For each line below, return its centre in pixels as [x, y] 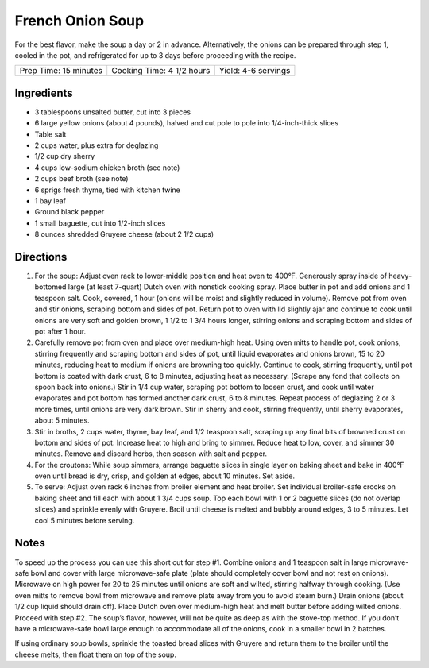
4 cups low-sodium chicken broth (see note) [107, 168]
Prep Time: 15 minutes [61, 71]
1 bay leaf [50, 201]
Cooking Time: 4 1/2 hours [161, 71]
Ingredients [44, 93]
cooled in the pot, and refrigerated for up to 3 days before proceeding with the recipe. [155, 55]
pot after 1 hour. [60, 331]
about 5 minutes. [62, 420]
